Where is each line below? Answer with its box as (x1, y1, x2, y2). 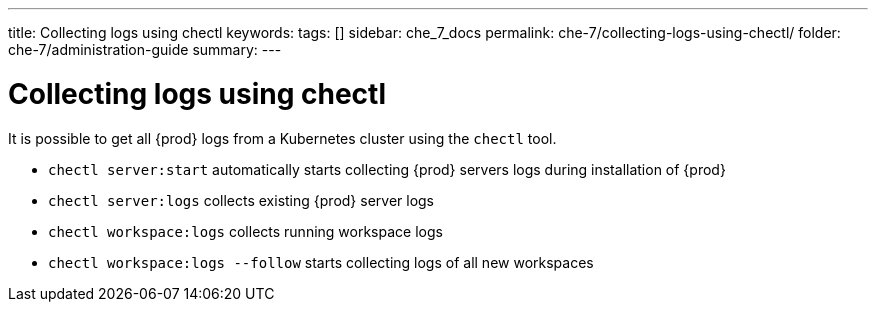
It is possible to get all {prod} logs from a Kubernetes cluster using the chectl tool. (8, 129, 557, 147)
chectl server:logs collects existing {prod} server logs (48, 191, 435, 209)
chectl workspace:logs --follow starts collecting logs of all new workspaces (48, 253, 594, 271)
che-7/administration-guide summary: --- (8, 41, 282, 58)
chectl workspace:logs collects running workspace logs (48, 222, 443, 240)
